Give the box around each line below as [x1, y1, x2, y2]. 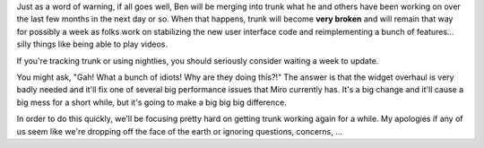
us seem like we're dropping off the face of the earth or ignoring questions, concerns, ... [16, 126, 342, 136]
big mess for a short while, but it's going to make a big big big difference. [16, 97, 287, 108]
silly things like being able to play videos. [16, 39, 168, 49]
